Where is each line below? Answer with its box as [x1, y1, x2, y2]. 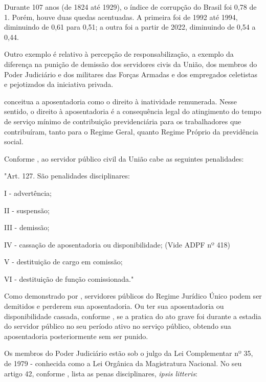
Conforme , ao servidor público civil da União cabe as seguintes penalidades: [4, 153, 244, 164]
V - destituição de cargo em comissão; [4, 256, 123, 267]
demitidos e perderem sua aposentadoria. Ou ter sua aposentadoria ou [4, 301, 224, 311]
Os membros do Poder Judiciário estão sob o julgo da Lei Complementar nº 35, [4, 348, 253, 358]
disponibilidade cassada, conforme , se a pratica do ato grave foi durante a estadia [4, 310, 261, 321]
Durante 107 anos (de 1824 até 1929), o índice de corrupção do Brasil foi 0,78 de [4, 2, 257, 12]
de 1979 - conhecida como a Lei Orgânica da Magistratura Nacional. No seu [4, 358, 242, 369]
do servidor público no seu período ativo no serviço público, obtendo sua [4, 321, 231, 331]
